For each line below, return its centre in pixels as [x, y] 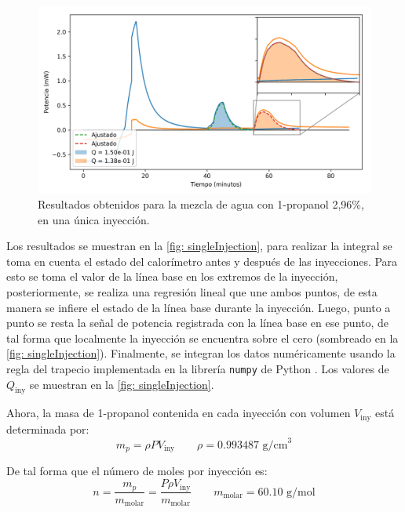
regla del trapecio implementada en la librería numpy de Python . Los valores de [198, 369]
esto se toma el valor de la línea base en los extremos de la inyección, [172, 276]
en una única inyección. [94, 219]
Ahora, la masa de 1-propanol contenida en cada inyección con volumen [179, 413]
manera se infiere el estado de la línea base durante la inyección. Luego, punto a [199, 307]
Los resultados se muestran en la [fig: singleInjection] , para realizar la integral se [199, 246]
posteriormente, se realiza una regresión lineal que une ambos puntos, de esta [192, 292]
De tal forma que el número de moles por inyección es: [137, 471]
